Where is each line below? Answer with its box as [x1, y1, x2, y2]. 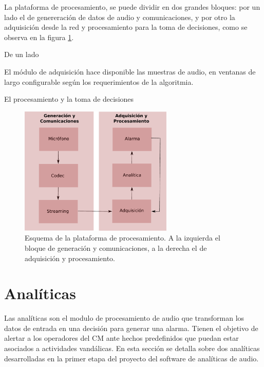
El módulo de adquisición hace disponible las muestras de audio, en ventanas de [4, 66, 256, 77]
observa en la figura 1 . [4, 31, 74, 42]
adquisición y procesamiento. [25, 252, 115, 263]
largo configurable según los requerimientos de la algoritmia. [4, 76, 194, 87]
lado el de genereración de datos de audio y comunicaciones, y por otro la [4, 11, 235, 22]
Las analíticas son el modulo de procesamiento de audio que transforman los [4, 313, 244, 323]
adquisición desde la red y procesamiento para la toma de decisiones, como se [4, 22, 248, 32]
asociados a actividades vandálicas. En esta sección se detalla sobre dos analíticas [4, 343, 260, 354]
